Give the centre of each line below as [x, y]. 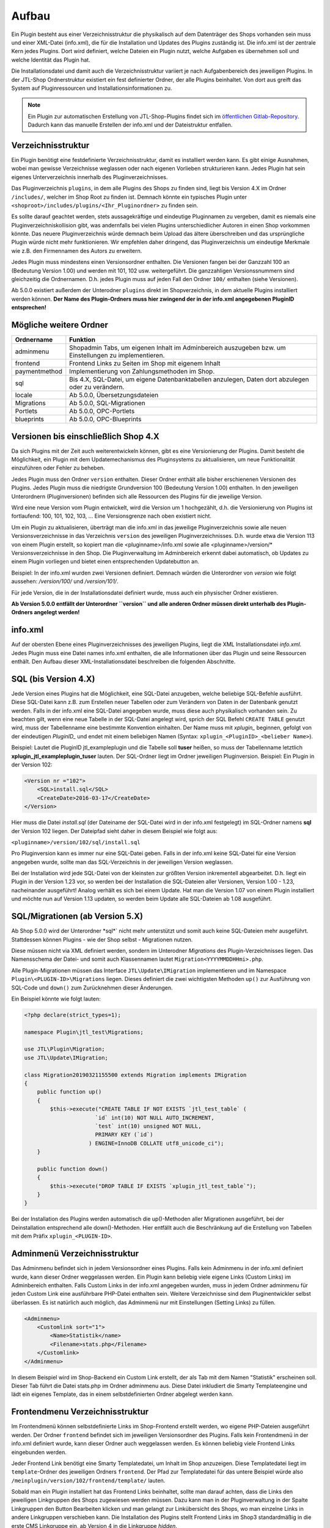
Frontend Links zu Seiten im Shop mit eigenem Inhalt [145, 364]
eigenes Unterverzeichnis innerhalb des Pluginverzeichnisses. [90, 177]
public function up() [69, 1092]
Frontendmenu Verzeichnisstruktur [80, 1412]
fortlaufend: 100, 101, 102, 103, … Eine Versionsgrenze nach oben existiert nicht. [112, 516]
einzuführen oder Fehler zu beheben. [58, 468]
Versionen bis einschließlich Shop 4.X [85, 436]
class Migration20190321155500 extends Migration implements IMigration [135, 1075]
